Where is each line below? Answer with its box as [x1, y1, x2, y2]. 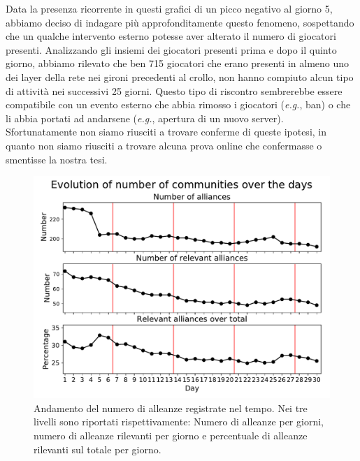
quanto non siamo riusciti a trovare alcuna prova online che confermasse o [6, 138, 322, 152]
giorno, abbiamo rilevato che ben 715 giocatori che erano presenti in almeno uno [6, 56, 350, 71]
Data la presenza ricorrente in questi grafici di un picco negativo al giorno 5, [6, 1, 333, 15]
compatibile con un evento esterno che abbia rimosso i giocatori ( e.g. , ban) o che [6, 97, 351, 112]
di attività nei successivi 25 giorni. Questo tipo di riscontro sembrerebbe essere [6, 83, 343, 98]
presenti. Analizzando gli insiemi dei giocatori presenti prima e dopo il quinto [6, 42, 337, 57]
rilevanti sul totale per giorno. [34, 441, 161, 456]
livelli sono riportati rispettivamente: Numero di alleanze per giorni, [34, 414, 324, 429]
